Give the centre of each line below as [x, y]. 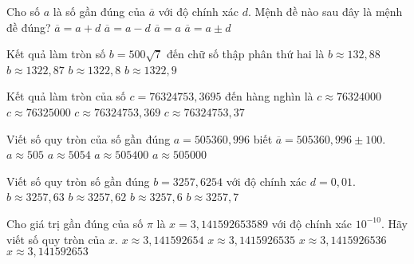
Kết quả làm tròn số [56, 54]
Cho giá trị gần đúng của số [75, 223]
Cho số [24, 11]
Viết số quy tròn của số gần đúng [89, 138]
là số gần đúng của [99, 11]
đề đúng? [29, 27]
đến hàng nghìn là [269, 96]
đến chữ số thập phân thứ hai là [245, 54]
